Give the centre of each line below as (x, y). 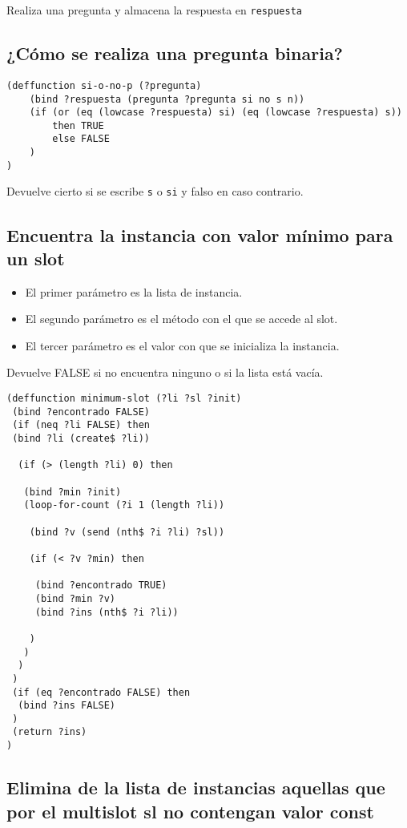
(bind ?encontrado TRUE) (101, 586)
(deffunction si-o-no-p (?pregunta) (104, 85)
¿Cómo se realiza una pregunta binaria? (175, 53)
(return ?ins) (50, 732)
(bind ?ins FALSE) (67, 706)
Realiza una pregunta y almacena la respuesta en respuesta (154, 10)
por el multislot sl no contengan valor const (190, 811)
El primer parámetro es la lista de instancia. (134, 291)
